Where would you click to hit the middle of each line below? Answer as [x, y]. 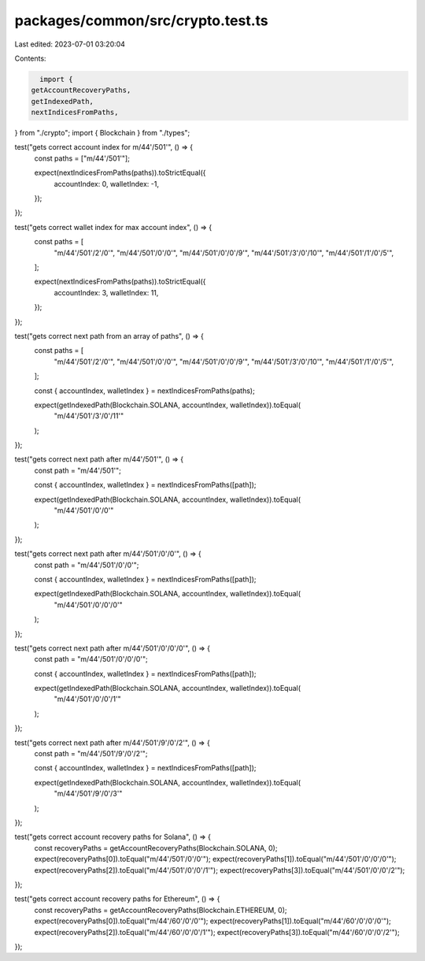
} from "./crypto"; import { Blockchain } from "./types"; [102, 133]
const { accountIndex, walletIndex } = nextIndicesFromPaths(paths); [144, 391]
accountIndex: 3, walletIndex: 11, [106, 292]
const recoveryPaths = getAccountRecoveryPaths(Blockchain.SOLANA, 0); [156, 848]
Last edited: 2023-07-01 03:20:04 [70, 44]
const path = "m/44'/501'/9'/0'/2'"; [91, 754]
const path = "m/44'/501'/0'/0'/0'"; [91, 659]
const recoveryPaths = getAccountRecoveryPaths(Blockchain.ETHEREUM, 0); [161, 910]
